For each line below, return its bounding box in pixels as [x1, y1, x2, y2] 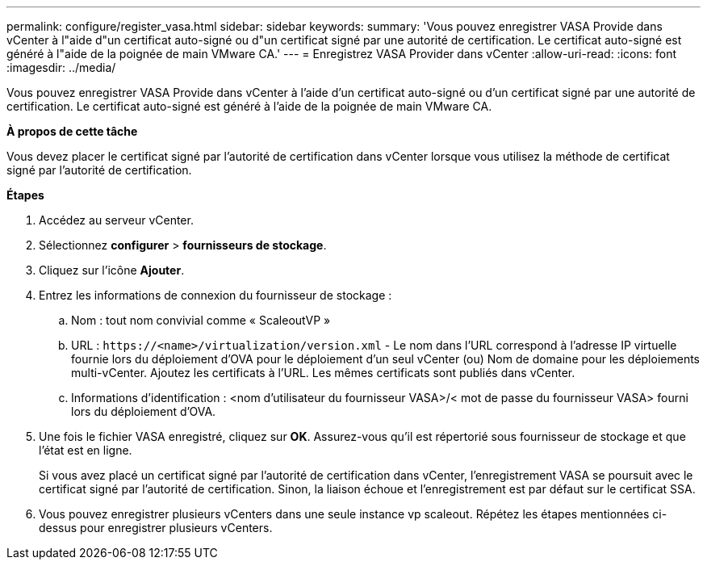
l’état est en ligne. [39, 443, 132, 457]
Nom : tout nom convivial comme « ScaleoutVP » [71, 313, 331, 327]
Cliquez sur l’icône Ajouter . [39, 263, 185, 277]
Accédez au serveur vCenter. [39, 213, 194, 227]
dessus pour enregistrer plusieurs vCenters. [39, 521, 273, 535]
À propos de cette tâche [6, 124, 138, 138]
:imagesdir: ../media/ [6, 61, 116, 74]
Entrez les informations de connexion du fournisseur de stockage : [39, 288, 392, 302]
